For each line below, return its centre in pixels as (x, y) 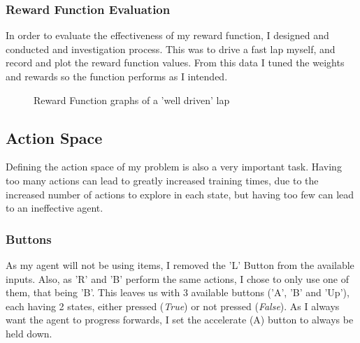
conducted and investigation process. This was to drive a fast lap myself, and (171, 49)
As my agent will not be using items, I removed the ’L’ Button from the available (180, 264)
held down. (29, 333)
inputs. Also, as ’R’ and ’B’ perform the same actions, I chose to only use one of (177, 278)
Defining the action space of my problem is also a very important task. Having (174, 167)
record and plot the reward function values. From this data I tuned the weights (175, 63)
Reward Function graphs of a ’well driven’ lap (132, 100)
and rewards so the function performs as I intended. (117, 76)
